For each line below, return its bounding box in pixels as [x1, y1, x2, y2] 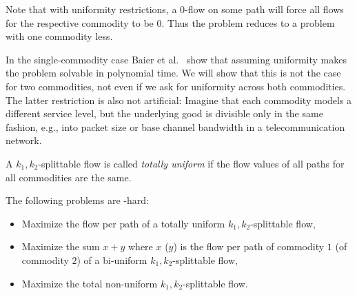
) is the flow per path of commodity [173, 239, 325, 254]
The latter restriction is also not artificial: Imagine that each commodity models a [6, 92, 352, 107]
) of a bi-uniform [76, 252, 147, 267]
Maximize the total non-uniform [21, 276, 158, 290]
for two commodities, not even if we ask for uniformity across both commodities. [6, 79, 346, 93]
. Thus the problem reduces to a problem [161, 15, 335, 30]
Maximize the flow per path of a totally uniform [21, 216, 225, 230]
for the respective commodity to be [6, 15, 154, 30]
